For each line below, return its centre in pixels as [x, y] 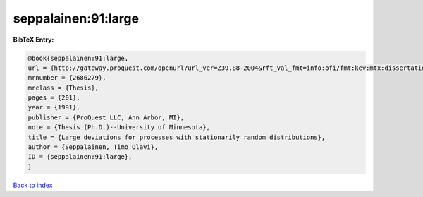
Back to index [33, 185]
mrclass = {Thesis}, [63, 88]
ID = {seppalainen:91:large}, [80, 157]
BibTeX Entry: [33, 40]
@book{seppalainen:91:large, [78, 58]
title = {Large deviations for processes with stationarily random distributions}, [177, 137]
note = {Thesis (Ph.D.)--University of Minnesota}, [119, 127]
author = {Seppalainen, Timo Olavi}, [93, 147]
